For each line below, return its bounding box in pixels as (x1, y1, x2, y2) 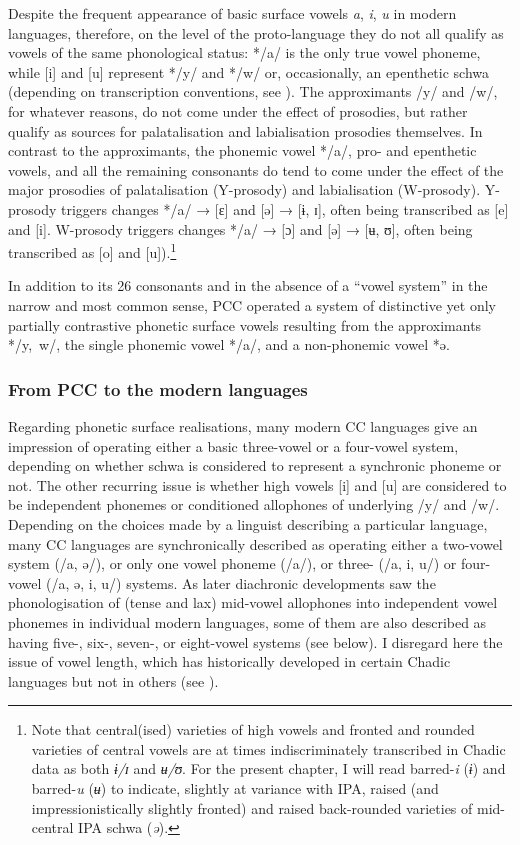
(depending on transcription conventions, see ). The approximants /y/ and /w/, (8, 81, 498, 102)
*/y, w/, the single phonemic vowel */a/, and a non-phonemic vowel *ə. (8, 334, 450, 355)
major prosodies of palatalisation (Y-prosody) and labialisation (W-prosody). (8, 179, 481, 200)
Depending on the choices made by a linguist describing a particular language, (8, 513, 488, 534)
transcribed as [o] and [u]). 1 (8, 239, 177, 262)
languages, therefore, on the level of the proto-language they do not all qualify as (8, 22, 504, 43)
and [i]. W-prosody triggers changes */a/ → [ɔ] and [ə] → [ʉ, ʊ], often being (8, 218, 473, 239)
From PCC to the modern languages (8, 376, 308, 401)
